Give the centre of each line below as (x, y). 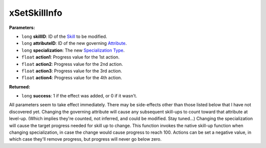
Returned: (20, 87)
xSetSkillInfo (36, 13)
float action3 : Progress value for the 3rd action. (72, 71)
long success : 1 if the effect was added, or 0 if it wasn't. (79, 96)
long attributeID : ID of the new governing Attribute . (74, 43)
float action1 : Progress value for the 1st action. (70, 57)
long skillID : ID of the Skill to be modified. (64, 36)
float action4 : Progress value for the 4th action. (72, 78)
